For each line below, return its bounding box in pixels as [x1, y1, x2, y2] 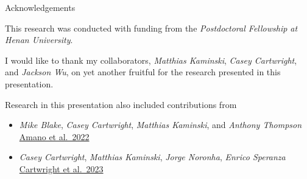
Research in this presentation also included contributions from [5, 98, 237, 110]
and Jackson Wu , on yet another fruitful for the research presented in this [5, 66, 281, 78]
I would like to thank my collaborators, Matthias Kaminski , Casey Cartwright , [5, 53, 297, 66]
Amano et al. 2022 [19, 130, 90, 143]
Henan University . [5, 33, 73, 46]
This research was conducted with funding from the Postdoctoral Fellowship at [5, 21, 298, 34]
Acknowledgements [5, 1, 76, 13]
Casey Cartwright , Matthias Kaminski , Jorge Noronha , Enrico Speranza [19, 150, 286, 163]
